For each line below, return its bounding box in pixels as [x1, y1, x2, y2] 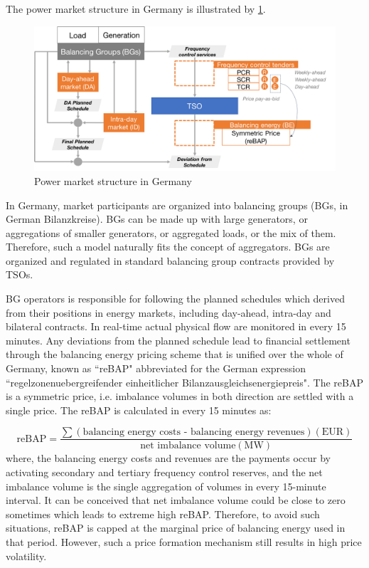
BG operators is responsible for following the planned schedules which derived [6, 291, 345, 306]
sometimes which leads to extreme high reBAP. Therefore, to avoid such [6, 506, 320, 521]
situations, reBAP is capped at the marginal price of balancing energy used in [6, 520, 346, 535]
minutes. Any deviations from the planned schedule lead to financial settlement [6, 332, 351, 347]
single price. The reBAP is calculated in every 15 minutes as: [6, 402, 272, 417]
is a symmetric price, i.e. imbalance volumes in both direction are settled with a [6, 389, 354, 404]
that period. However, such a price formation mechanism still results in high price [6, 535, 362, 549]
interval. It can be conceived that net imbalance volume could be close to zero [6, 493, 346, 507]
